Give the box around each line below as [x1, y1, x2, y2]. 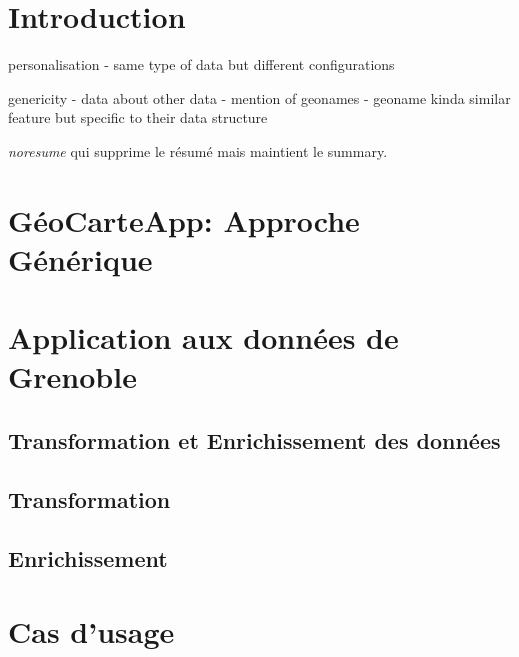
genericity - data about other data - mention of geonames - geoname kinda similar [8, 87, 511, 108]
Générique [8, 238, 153, 279]
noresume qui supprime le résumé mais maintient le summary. [8, 140, 388, 161]
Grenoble [8, 356, 137, 397]
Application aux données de [8, 317, 399, 358]
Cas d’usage [8, 611, 175, 652]
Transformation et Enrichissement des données [8, 425, 501, 456]
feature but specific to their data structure [8, 107, 268, 128]
